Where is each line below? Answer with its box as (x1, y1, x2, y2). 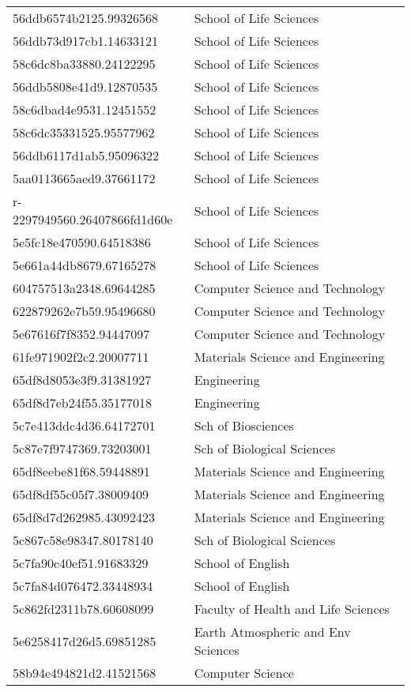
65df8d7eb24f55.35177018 (13, 393, 153, 412)
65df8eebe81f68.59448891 (13, 462, 150, 480)
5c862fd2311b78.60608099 (13, 600, 154, 618)
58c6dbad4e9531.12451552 (13, 100, 156, 118)
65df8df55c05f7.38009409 (13, 485, 149, 503)
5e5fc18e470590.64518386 (13, 233, 151, 251)
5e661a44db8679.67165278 (13, 256, 156, 274)
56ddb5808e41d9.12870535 (13, 77, 158, 96)
